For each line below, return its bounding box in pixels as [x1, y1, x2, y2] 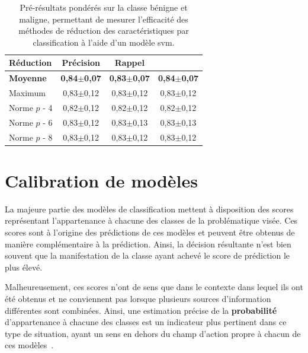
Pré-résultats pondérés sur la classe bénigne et [20, 1, 188, 13]
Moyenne [9, 72, 47, 84]
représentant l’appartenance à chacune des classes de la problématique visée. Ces [5, 214, 298, 227]
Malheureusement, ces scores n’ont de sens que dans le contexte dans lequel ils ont [5, 281, 303, 293]
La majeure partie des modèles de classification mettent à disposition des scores [5, 202, 294, 215]
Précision [62, 56, 100, 69]
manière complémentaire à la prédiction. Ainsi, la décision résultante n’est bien [5, 237, 291, 250]
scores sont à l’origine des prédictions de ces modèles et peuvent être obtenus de [5, 226, 295, 238]
